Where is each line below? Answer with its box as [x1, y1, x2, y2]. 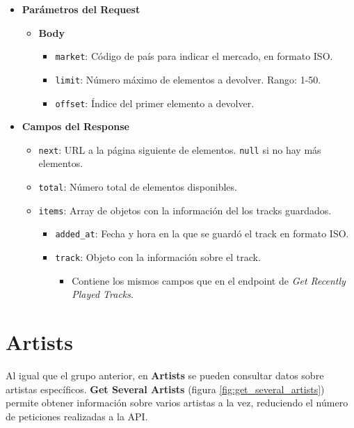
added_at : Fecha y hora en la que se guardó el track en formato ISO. [55, 226, 349, 241]
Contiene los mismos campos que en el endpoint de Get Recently [72, 273, 346, 287]
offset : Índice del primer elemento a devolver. [55, 95, 255, 110]
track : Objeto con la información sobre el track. [55, 249, 261, 264]
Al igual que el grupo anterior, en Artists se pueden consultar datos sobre [6, 367, 324, 382]
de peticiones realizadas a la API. [6, 409, 148, 423]
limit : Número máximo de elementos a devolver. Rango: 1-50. [55, 72, 321, 86]
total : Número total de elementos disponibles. [38, 180, 237, 193]
